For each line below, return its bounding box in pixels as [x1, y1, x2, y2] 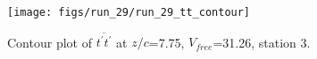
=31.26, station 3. [213, 33, 311, 51]
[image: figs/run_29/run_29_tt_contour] [7, 6, 251, 18]
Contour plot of [7, 33, 92, 51]
